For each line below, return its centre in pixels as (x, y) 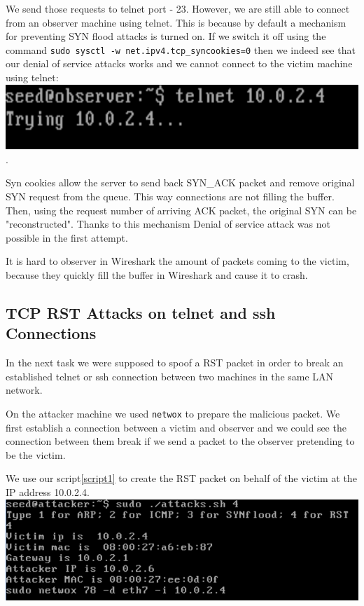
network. (24, 390)
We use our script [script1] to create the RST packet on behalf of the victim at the (181, 478)
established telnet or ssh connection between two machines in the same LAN (170, 376)
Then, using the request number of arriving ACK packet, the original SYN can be (181, 210)
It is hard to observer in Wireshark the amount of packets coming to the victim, (177, 261)
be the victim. (36, 454)
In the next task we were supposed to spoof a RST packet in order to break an (175, 363)
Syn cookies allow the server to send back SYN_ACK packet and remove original (180, 183)
